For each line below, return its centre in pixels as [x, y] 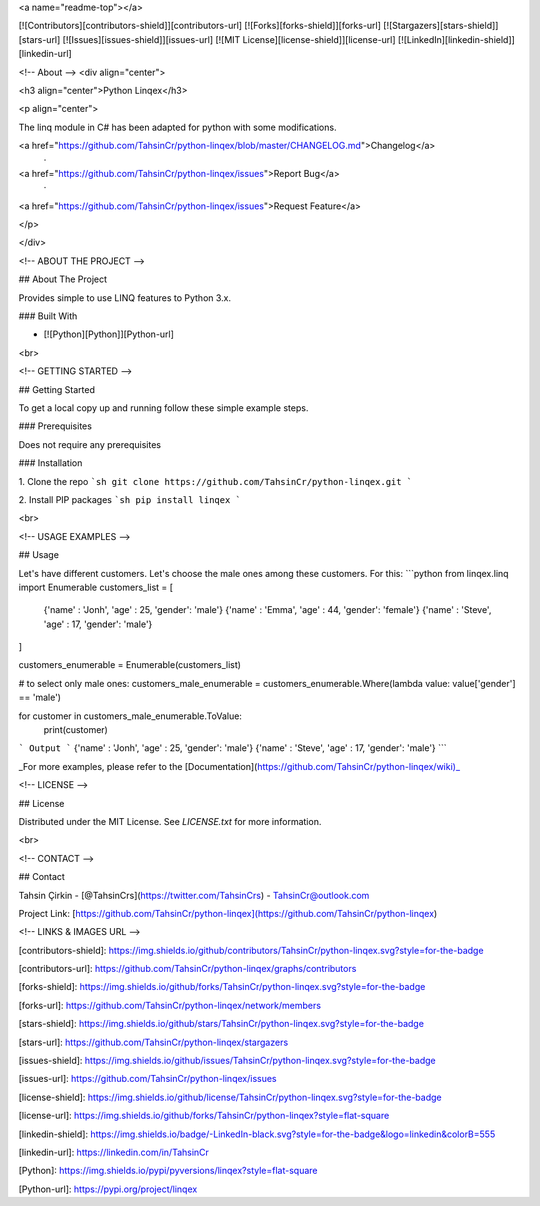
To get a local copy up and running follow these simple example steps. [163, 407]
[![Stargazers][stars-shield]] [441, 26]
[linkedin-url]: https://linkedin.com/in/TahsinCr [114, 1152]
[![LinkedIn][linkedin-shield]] [456, 39]
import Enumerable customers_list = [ [96, 587]
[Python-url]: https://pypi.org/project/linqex [108, 1189]
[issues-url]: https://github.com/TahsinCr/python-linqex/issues [147, 1079]
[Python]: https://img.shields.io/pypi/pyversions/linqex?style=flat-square [168, 1171]
